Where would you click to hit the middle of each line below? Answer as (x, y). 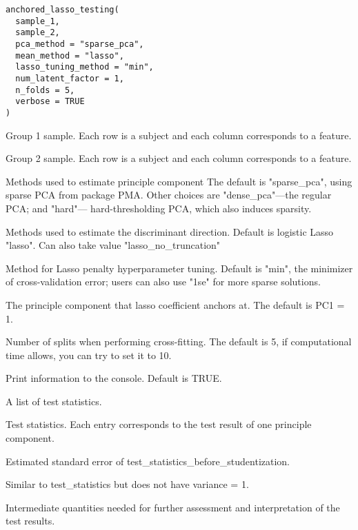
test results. (30, 521)
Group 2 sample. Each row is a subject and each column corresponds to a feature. (179, 158)
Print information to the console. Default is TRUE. (114, 378)
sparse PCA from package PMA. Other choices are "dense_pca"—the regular (169, 195)
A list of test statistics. (54, 401)
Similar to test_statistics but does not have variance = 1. (127, 484)
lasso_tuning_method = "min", (84, 67)
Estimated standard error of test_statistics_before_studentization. (148, 461)
